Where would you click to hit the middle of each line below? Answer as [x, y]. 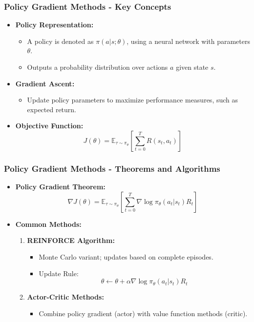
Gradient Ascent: [45, 83]
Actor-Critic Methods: [65, 297]
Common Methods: [48, 224]
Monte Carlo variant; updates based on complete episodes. [126, 256]
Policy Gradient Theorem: [60, 187]
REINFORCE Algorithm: [71, 240]
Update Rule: [59, 273]
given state [192, 67]
